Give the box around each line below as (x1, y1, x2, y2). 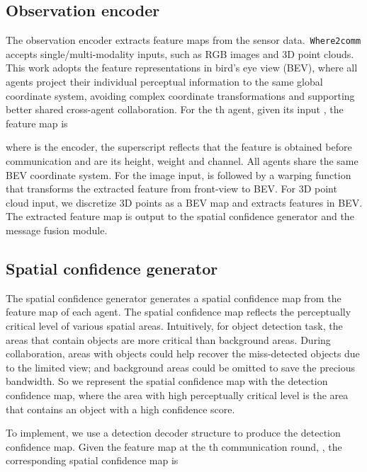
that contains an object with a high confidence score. (6, 401, 235, 416)
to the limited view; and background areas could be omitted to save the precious (6, 359, 356, 374)
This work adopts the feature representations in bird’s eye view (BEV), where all (6, 60, 358, 75)
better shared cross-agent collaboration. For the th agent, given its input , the (6, 102, 344, 117)
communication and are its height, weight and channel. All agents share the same (6, 154, 358, 168)
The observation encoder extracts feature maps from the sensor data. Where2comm (6, 33, 361, 47)
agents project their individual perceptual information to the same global (6, 74, 323, 89)
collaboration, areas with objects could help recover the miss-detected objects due (6, 346, 360, 361)
